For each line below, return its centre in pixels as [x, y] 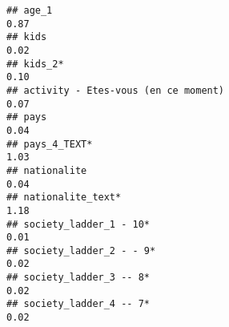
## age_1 [30, 10]
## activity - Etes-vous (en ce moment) [116, 90]
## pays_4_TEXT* [50, 144]
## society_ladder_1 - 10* [78, 224]
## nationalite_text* [64, 198]
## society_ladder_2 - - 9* [81, 250]
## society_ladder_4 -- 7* [78, 304]
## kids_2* [35, 64]
